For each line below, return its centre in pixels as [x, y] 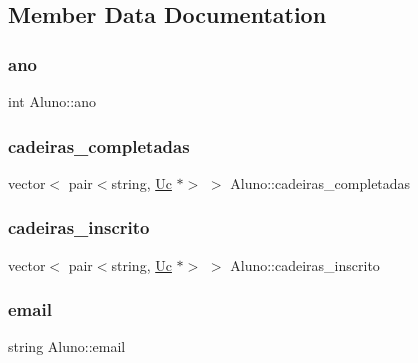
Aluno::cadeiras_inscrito [305, 264]
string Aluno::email [67, 346]
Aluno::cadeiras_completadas [320, 182]
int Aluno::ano [52, 101]
